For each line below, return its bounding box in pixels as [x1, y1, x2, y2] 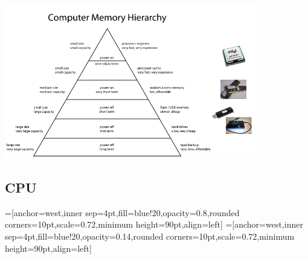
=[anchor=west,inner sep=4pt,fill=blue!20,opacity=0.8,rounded [5, 206, 240, 219]
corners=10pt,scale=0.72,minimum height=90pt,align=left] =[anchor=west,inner [5, 218, 303, 231]
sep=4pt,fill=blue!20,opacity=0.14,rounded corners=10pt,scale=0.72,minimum [5, 230, 295, 242]
